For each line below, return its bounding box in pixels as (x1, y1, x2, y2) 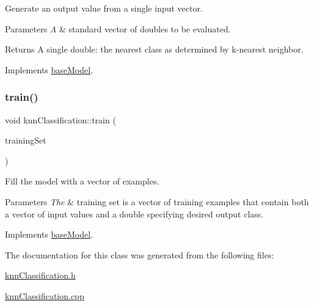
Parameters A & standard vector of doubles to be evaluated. (5, 22, 231, 35)
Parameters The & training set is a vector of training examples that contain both (5, 195, 309, 208)
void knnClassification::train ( (5, 113, 116, 126)
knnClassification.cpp (5, 289, 84, 302)
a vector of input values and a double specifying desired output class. (5, 207, 264, 220)
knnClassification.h (5, 269, 76, 282)
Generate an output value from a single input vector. (5, 2, 203, 14)
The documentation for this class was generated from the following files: (5, 248, 274, 261)
